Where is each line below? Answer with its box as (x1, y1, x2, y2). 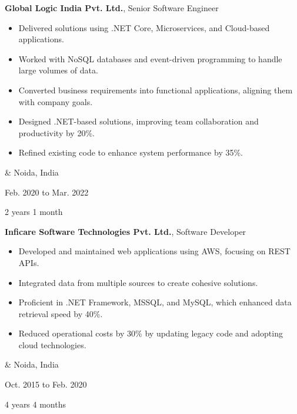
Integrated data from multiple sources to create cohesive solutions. (18, 276, 258, 288)
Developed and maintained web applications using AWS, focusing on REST (18, 245, 291, 257)
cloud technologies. (18, 338, 86, 351)
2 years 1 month (5, 206, 63, 218)
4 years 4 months (5, 398, 66, 410)
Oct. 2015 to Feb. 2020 (5, 378, 87, 391)
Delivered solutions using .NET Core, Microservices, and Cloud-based (18, 21, 270, 33)
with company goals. (18, 95, 93, 107)
